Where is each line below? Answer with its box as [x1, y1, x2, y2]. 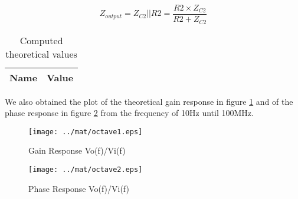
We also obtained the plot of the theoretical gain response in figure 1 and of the [5, 95, 293, 107]
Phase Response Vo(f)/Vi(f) [28, 182, 129, 194]
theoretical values [5, 47, 77, 61]
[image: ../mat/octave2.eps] [28, 165, 143, 174]
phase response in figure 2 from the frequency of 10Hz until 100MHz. [5, 107, 254, 119]
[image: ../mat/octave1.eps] [28, 127, 143, 136]
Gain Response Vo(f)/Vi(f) [28, 144, 126, 157]
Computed [19, 33, 63, 47]
